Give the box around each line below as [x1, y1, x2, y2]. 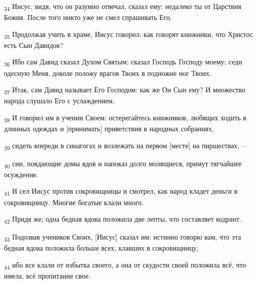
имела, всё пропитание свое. [4, 271, 90, 281]
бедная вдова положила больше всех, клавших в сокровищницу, [4, 243, 199, 253]
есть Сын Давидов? [4, 39, 63, 50]
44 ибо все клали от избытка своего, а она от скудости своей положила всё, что [4, 260, 246, 271]
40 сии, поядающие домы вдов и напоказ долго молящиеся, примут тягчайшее [4, 158, 242, 170]
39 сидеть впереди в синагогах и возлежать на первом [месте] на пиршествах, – [4, 140, 245, 152]
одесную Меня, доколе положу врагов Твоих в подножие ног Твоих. [4, 67, 211, 78]
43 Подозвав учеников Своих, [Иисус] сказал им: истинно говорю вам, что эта [4, 232, 241, 244]
